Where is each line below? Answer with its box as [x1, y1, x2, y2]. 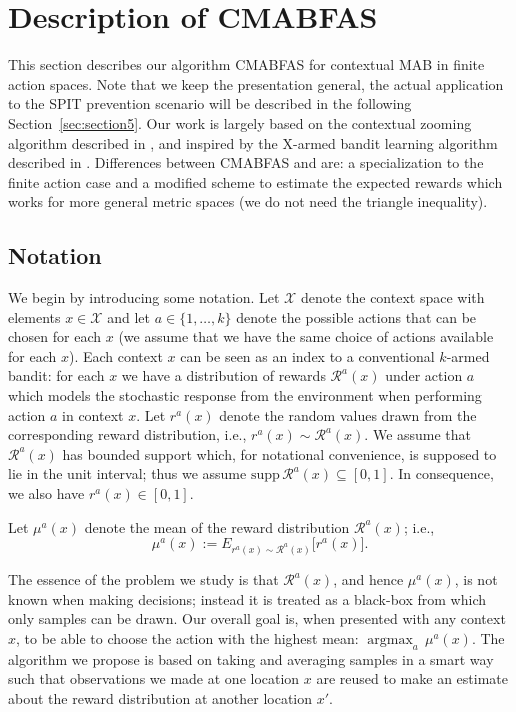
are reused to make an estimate [316, 668, 508, 689]
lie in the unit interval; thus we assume [8, 463, 247, 484]
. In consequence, [389, 463, 494, 484]
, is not [454, 569, 498, 590]
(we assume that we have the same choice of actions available [118, 326, 494, 347]
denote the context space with [300, 287, 485, 308]
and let [107, 306, 150, 327]
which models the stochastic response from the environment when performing [8, 385, 482, 406]
